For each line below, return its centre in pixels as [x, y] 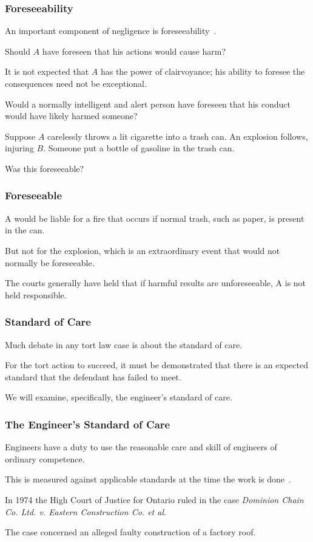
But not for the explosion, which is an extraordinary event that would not [143, 250]
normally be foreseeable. [50, 262]
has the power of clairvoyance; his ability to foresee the [203, 71]
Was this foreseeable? [45, 168]
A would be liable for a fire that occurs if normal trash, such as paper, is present [155, 218]
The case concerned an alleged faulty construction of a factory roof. [130, 532]
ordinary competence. [45, 458]
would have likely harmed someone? [71, 116]
